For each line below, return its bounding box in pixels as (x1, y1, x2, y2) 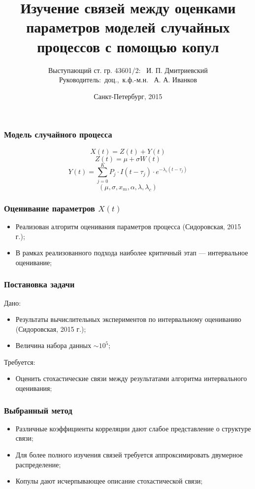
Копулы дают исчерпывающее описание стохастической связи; (15, 476, 203, 486)
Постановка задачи (4, 278, 75, 290)
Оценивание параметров (4, 202, 95, 214)
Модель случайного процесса (4, 128, 112, 140)
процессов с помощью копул (37, 36, 219, 56)
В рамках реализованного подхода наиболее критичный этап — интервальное (15, 247, 248, 258)
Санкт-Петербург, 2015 (94, 91, 162, 101)
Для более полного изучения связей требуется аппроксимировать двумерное (15, 450, 243, 460)
